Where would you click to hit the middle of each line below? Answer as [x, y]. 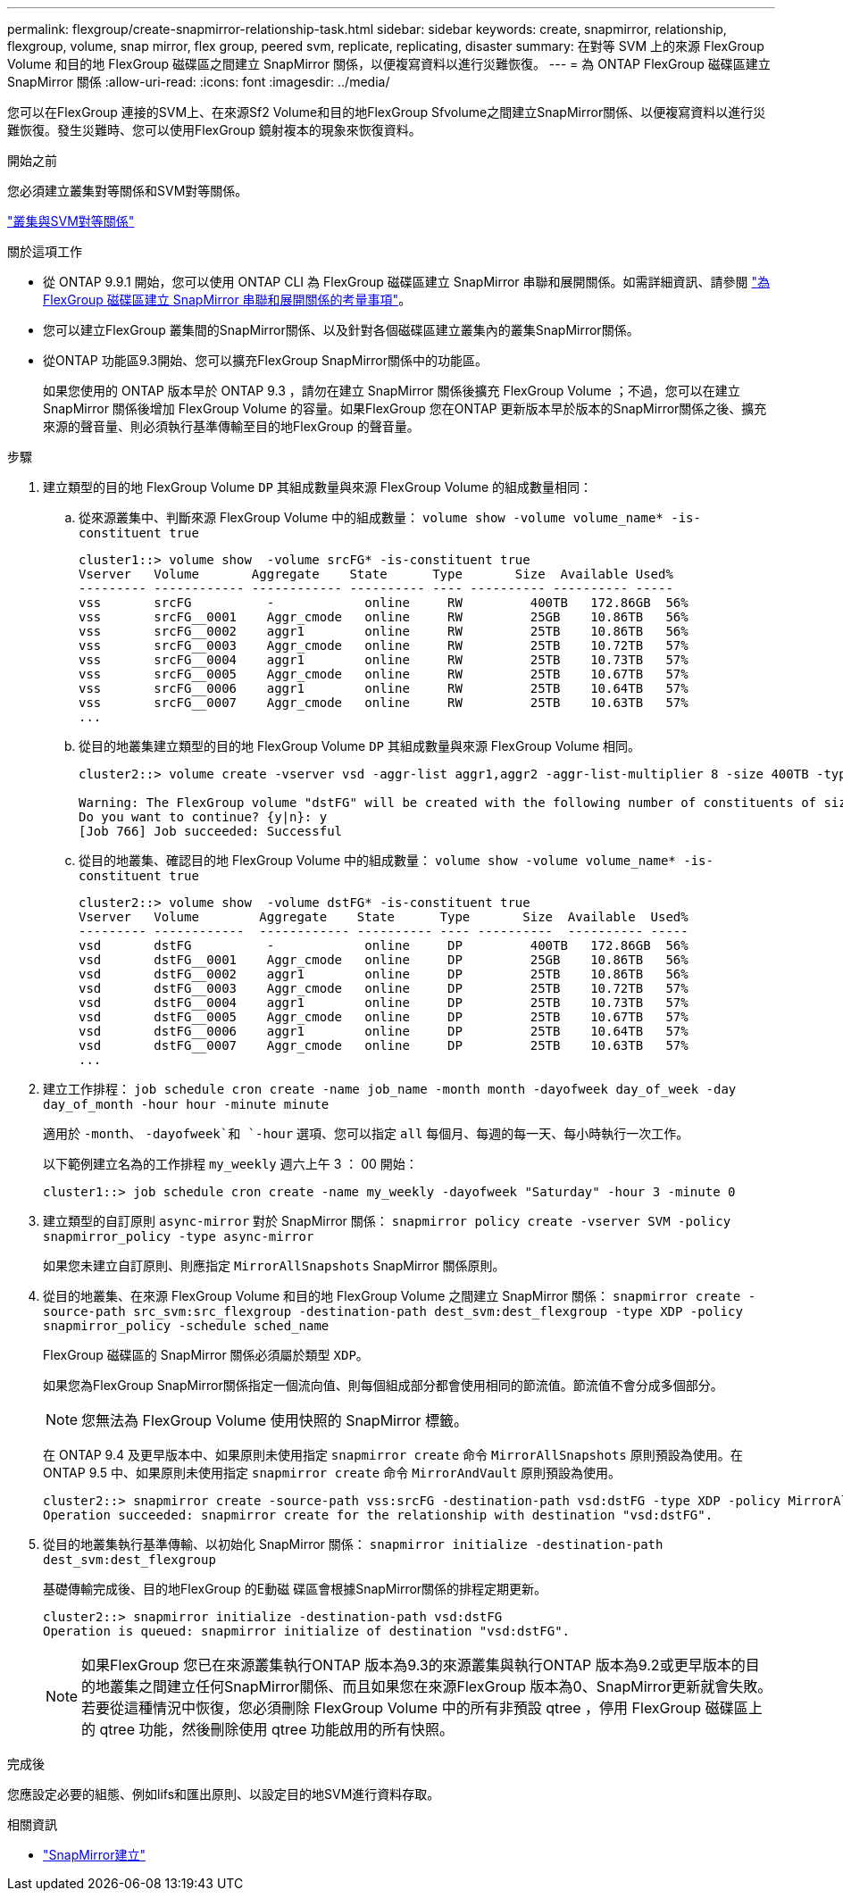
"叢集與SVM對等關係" [71, 221]
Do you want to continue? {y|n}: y [203, 817]
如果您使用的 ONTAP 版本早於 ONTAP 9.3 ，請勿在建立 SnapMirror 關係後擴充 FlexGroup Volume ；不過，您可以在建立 [392, 391]
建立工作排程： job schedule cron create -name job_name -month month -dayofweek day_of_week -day [390, 1089]
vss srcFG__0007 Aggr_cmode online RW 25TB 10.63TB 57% [384, 703]
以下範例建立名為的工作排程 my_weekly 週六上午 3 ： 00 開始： [230, 1164]
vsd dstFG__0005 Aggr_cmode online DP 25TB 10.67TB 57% [384, 1017]
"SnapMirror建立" [94, 1855]
